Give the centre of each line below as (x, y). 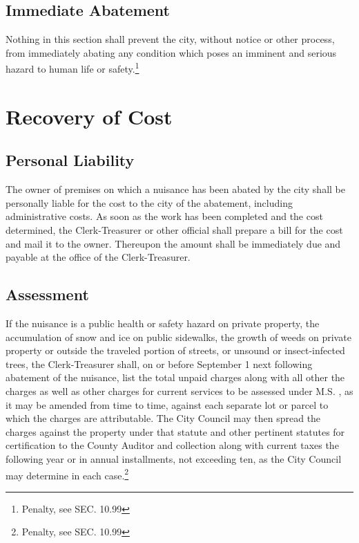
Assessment (47, 294)
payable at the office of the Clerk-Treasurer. (98, 257)
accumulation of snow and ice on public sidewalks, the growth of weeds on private (178, 337)
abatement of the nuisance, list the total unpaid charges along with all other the (175, 377)
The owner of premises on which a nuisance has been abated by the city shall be (175, 189)
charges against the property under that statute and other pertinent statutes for (175, 431)
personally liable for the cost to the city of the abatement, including (149, 202)
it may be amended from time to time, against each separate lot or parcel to (167, 404)
